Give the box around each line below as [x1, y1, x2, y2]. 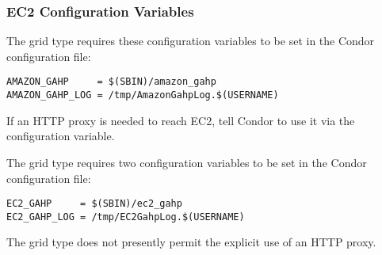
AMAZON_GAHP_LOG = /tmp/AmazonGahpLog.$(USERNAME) [6, 89, 279, 101]
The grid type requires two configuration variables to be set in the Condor [6, 154, 367, 170]
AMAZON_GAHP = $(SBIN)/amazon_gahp [6, 76, 216, 88]
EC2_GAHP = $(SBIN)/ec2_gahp [6, 198, 182, 210]
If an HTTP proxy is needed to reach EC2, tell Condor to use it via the [6, 112, 355, 128]
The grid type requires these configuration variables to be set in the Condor [6, 32, 375, 49]
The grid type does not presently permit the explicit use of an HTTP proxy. [6, 234, 376, 250]
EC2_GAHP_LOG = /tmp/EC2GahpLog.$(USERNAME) [6, 211, 245, 223]
